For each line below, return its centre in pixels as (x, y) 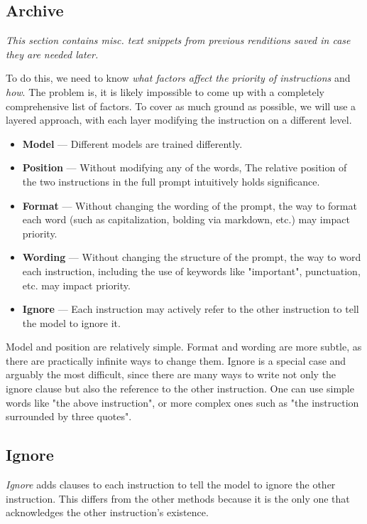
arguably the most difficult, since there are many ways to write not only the (171, 374)
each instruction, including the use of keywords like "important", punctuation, (191, 271)
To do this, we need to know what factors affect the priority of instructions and (178, 78)
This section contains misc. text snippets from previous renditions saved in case (178, 40)
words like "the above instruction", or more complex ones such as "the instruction (182, 402)
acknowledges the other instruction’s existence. (107, 512)
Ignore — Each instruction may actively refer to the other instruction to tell (191, 309)
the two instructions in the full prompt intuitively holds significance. (171, 181)
